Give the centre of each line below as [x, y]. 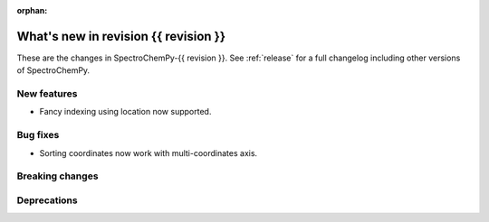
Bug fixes [38, 135]
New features [47, 94]
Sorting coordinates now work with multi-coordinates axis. [149, 153]
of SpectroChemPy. [53, 70]
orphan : [32, 10]
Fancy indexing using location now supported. [125, 112]
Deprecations [47, 200]
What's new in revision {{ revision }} [121, 36]
